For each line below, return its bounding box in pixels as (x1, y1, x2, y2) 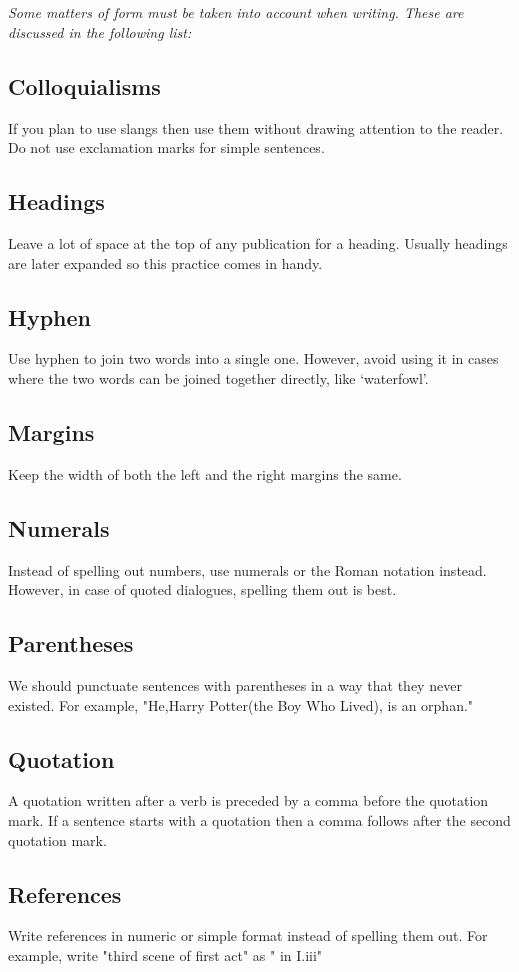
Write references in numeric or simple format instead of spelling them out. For (8, 925, 488, 946)
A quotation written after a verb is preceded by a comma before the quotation (8, 790, 489, 811)
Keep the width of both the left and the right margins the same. (8, 463, 402, 484)
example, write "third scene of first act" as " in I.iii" (8, 944, 323, 965)
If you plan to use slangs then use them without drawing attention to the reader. (8, 117, 504, 138)
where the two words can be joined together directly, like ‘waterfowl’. (8, 367, 429, 388)
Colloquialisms (8, 70, 161, 101)
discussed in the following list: (8, 21, 192, 42)
